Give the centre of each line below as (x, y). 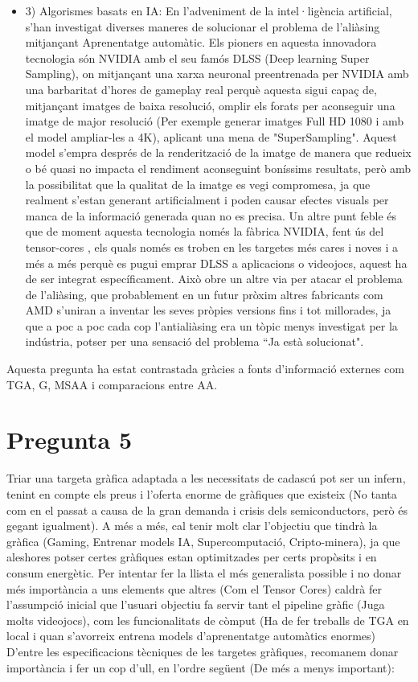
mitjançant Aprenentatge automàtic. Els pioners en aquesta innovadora (201, 42)
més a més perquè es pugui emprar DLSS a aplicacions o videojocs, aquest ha (216, 263)
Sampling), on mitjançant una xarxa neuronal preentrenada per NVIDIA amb (217, 74)
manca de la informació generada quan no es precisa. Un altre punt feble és (211, 215)
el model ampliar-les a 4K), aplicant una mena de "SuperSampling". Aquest (211, 136)
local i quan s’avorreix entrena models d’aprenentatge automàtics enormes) (191, 636)
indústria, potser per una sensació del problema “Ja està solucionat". (195, 341)
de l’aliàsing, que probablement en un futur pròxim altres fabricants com (204, 294)
